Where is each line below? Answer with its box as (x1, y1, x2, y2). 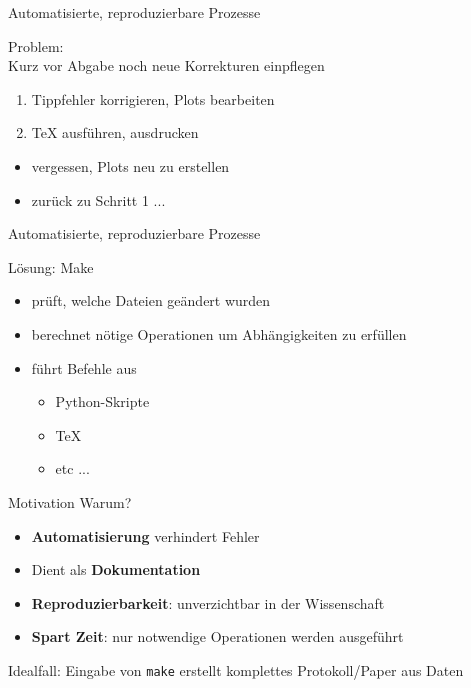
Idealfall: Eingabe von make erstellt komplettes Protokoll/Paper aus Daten (8, 659, 464, 680)
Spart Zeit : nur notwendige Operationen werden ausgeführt (31, 626, 404, 647)
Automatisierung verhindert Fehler (31, 525, 260, 546)
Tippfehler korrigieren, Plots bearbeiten (31, 88, 275, 109)
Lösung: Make (8, 256, 94, 277)
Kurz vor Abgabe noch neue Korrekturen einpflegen (8, 55, 325, 76)
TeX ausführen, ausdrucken (31, 122, 199, 143)
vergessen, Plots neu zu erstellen (31, 155, 230, 176)
